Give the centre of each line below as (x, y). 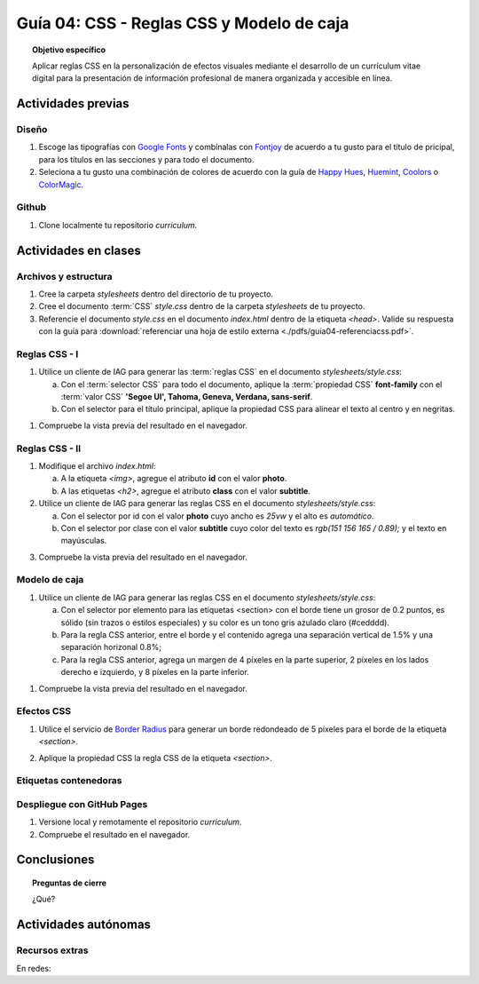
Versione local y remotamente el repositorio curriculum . (140, 822)
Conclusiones (55, 860)
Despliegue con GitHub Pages (82, 804)
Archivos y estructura (64, 276)
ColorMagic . (61, 184)
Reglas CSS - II (49, 448)
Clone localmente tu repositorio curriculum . (118, 225)
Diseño (32, 130)
